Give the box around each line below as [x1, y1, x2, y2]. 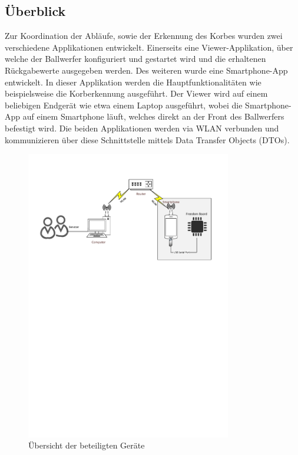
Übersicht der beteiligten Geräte [28, 439, 145, 451]
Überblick [5, 2, 66, 20]
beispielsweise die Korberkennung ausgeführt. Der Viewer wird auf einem [5, 87, 268, 100]
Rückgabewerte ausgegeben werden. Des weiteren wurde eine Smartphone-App [5, 64, 288, 76]
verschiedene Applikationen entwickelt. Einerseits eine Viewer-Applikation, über [5, 41, 293, 53]
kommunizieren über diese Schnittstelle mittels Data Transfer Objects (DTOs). [5, 133, 290, 146]
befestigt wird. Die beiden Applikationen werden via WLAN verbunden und [5, 121, 279, 134]
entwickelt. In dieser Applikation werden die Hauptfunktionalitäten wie [5, 75, 261, 88]
